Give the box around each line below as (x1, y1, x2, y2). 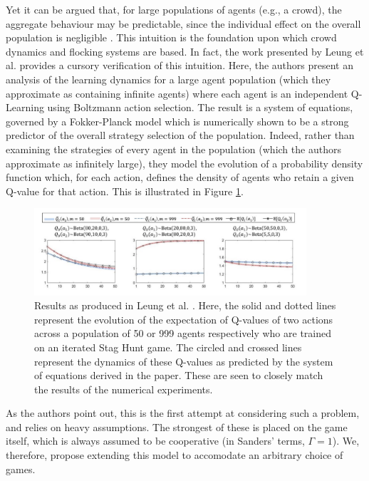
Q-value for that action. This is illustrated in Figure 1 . (6, 183, 244, 198)
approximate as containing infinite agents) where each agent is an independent (6, 86, 348, 100)
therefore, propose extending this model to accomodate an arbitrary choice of (6, 448, 343, 462)
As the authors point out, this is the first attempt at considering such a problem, (6, 405, 360, 420)
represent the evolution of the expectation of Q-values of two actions (34, 311, 333, 326)
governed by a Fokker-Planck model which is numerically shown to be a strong (6, 113, 349, 128)
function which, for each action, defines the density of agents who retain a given (6, 170, 354, 185)
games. (6, 461, 36, 476)
